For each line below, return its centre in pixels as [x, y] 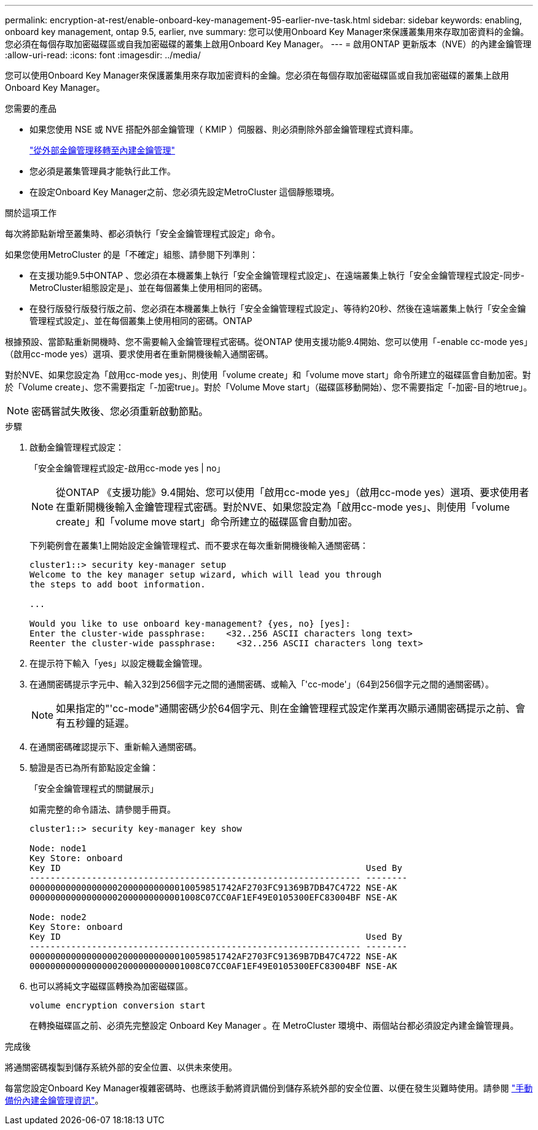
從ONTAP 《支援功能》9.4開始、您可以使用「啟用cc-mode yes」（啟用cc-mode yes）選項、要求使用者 [293, 492]
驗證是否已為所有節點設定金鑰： [94, 768]
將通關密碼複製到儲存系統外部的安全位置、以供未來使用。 [121, 1067]
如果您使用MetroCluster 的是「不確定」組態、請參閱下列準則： [131, 254]
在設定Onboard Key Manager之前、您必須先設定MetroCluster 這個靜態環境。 [185, 192]
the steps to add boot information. [118, 584]
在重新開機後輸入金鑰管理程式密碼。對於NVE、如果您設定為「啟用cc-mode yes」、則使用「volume [283, 507]
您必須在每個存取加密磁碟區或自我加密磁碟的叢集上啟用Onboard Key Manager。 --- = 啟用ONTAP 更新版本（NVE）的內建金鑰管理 [268, 44]
